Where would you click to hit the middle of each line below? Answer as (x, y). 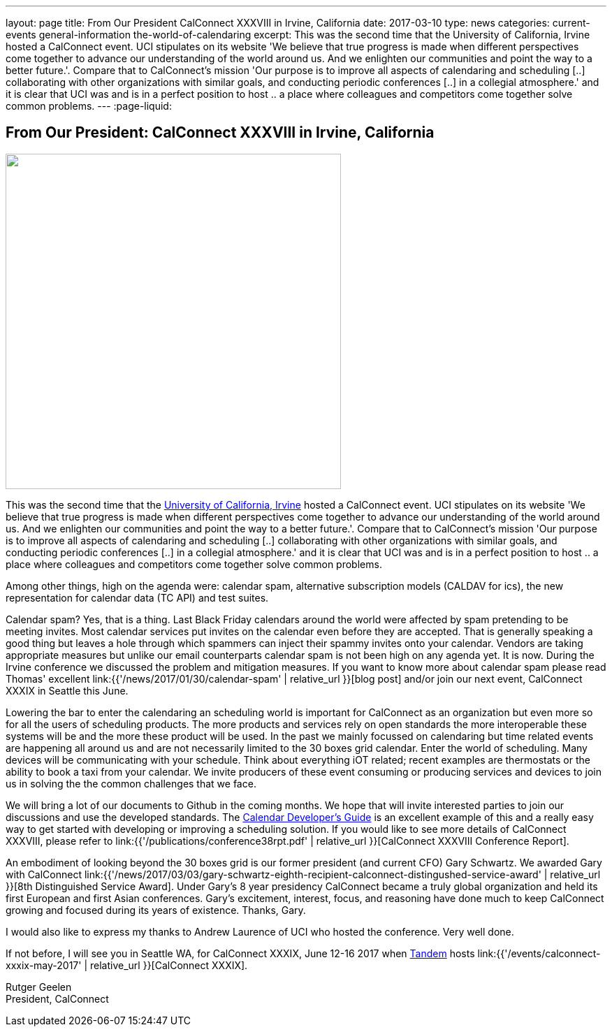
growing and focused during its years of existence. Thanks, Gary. (156, 910)
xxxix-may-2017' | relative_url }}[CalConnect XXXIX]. (127, 965)
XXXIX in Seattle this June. (67, 690)
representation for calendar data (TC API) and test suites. (137, 597)
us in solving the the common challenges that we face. (131, 783)
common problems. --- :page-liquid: (89, 106)
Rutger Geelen (39, 987)
